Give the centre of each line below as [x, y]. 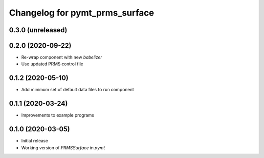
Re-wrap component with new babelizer [62, 57]
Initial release [35, 141]
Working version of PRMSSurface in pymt [63, 148]
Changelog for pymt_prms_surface [82, 13]
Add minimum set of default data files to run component [78, 90]
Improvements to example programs [58, 115]
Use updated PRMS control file [52, 64]
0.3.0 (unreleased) [38, 30]
